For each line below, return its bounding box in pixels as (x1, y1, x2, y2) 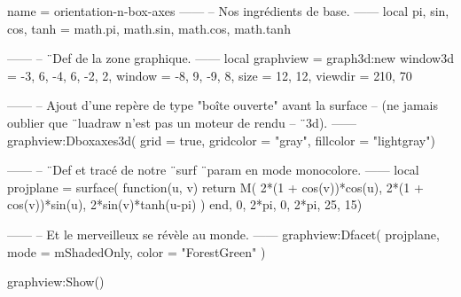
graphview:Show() (7, 272, 105, 291)
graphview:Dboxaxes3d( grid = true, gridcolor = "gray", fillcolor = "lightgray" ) (7, 130, 435, 149)
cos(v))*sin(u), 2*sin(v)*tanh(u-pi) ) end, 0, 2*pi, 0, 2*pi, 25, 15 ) (7, 195, 363, 214)
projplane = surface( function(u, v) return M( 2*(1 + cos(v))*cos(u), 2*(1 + (7, 177, 424, 196)
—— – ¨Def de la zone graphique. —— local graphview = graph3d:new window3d (7, 49, 454, 67)
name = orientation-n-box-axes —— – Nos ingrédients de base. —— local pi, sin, (7, 2, 449, 20)
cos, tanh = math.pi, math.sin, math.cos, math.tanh (7, 19, 291, 37)
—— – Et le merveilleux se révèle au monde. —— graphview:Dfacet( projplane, (7, 224, 440, 243)
